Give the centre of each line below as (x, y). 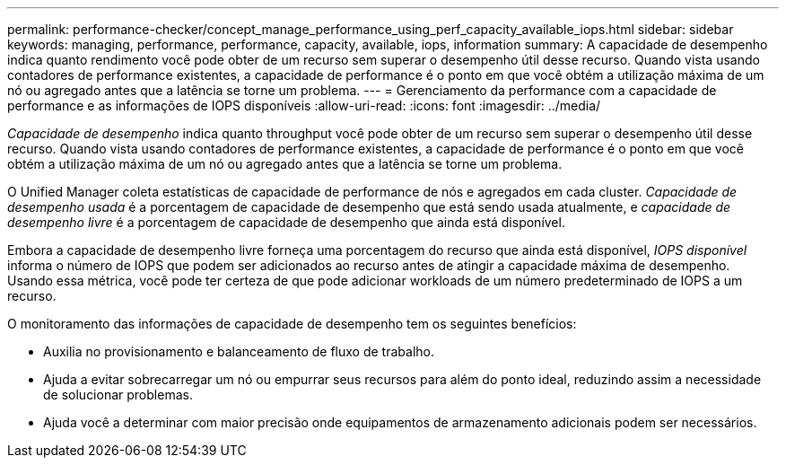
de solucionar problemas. (118, 395)
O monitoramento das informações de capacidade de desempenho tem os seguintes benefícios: (292, 324)
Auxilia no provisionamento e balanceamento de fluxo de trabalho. (239, 351)
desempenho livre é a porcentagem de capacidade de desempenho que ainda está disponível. (286, 222)
